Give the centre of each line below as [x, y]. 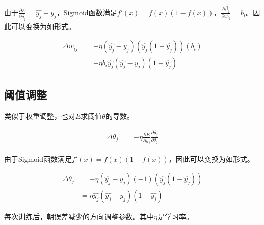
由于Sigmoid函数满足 [38, 158]
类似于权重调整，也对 [40, 116]
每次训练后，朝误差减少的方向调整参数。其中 [79, 217]
